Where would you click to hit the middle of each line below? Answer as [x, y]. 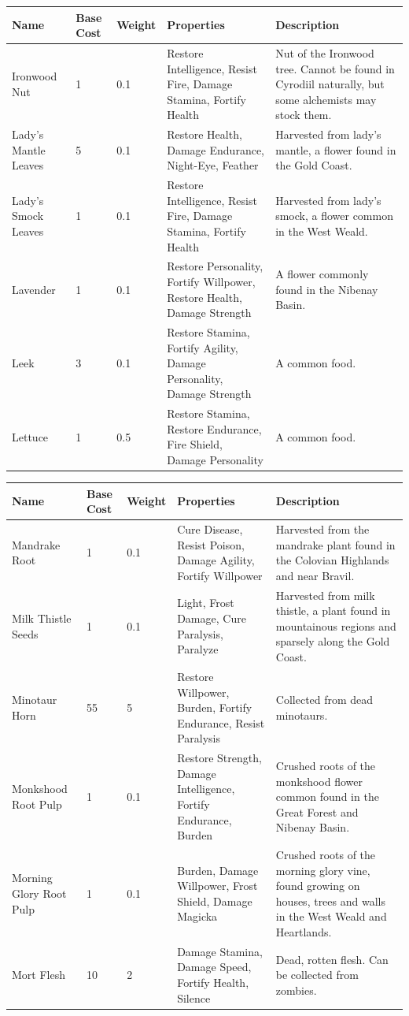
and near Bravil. [315, 575]
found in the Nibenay [327, 289]
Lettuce [30, 436]
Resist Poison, [211, 544]
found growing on [318, 886]
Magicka [197, 916]
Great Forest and [317, 811]
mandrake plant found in [335, 544]
